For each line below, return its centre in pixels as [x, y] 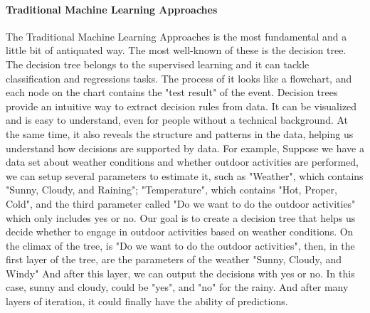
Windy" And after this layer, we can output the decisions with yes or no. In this [180, 273]
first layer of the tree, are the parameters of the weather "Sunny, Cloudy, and [174, 259]
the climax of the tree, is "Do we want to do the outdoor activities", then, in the [180, 245]
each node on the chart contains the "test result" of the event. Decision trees [172, 92]
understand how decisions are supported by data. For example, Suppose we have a [185, 148]
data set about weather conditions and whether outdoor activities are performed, [182, 162]
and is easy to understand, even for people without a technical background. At [177, 120]
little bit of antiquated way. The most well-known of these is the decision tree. [176, 50]
